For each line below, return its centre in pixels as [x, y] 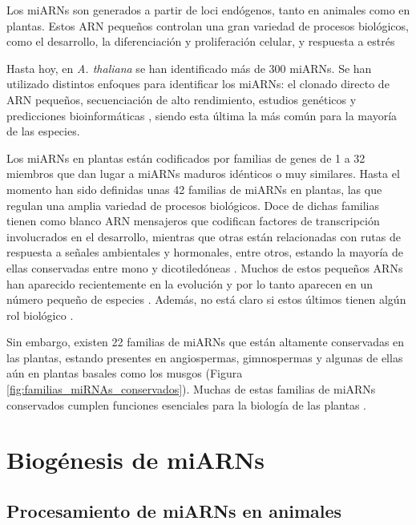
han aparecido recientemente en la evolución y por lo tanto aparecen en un [190, 283]
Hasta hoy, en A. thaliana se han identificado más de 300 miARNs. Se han [189, 68]
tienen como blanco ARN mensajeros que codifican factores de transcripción [193, 221]
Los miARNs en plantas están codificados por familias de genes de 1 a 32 [186, 157]
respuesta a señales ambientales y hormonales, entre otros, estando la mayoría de [205, 252]
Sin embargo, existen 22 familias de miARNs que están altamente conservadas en [206, 342]
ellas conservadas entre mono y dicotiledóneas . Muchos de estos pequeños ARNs [205, 267]
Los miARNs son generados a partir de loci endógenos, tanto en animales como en [208, 10]
